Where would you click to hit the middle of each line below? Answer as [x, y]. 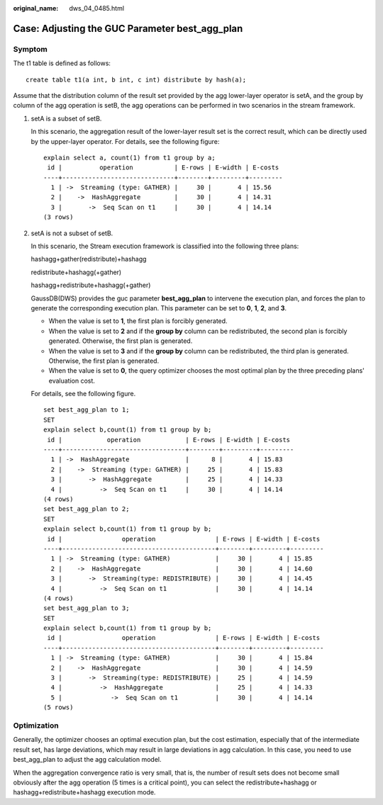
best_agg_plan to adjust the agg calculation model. [88, 760]
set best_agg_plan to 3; [87, 608]
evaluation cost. [72, 381]
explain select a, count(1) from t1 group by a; [129, 157]
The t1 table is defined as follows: [62, 63]
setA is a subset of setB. [66, 118]
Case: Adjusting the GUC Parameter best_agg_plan [128, 28]
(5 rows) [59, 708]
